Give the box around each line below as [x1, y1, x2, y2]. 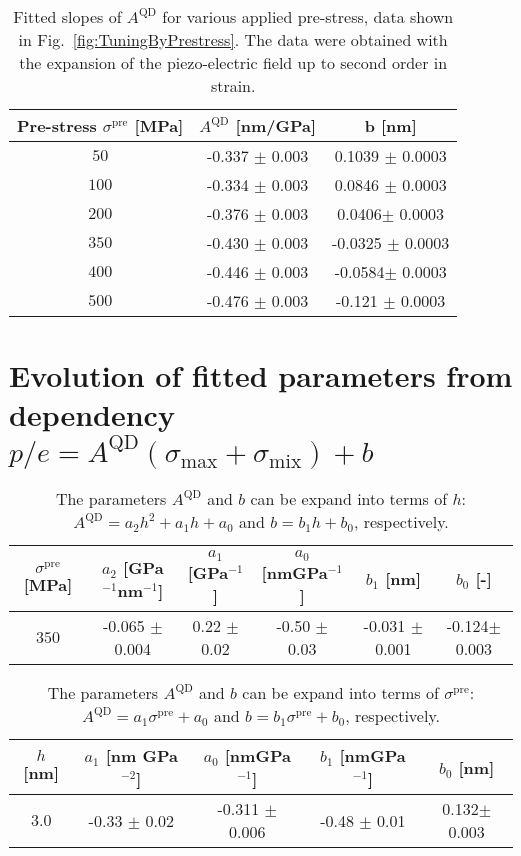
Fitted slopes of [13, 5, 122, 28]
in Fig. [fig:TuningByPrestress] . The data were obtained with [18, 28, 448, 51]
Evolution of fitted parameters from [9, 355, 513, 396]
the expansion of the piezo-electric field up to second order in [19, 51, 448, 74]
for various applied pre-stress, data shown [162, 5, 454, 28]
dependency [9, 394, 175, 435]
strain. [210, 74, 256, 97]
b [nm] [364, 114, 417, 137]
